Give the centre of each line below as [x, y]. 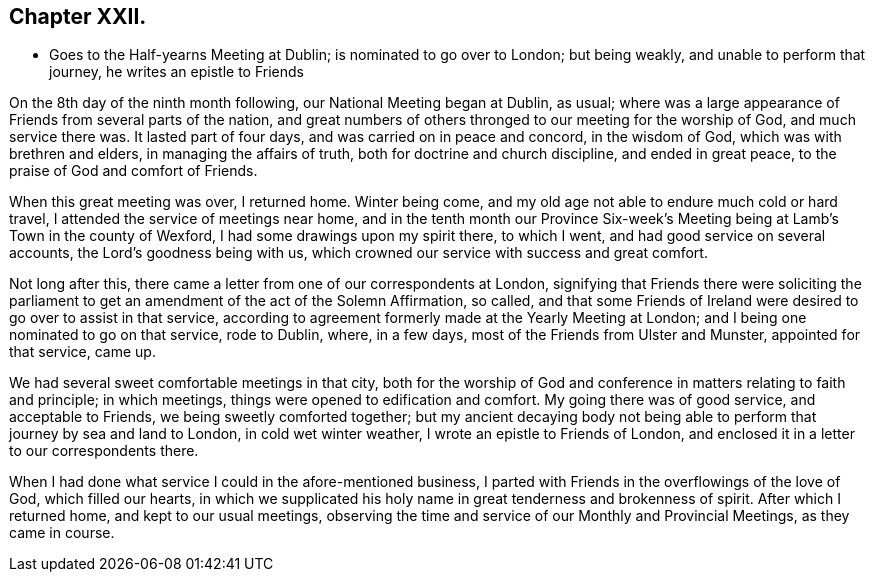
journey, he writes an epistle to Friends [176, 72]
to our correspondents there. [104, 451]
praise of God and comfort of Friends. [133, 171]
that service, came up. [82, 352]
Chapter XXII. [78, 16]
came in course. [62, 533]
